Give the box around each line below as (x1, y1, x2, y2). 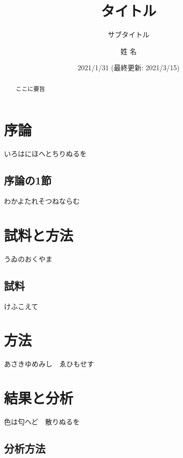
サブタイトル (108, 29, 149, 40)
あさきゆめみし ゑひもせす (4, 359, 94, 369)
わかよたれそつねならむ (4, 196, 80, 206)
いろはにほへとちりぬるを (4, 148, 87, 159)
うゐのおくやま (4, 253, 52, 264)
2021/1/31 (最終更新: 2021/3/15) (77, 62, 180, 73)
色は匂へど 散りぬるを (4, 416, 80, 427)
